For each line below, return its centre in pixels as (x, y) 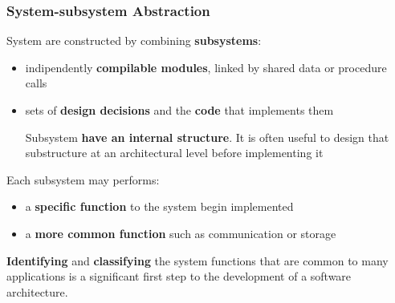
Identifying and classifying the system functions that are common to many (197, 260)
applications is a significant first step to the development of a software (179, 276)
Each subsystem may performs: (83, 179)
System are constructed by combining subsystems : (134, 40)
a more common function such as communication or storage (181, 233)
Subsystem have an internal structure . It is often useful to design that (207, 137)
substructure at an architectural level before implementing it (174, 153)
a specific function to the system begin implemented (159, 206)
